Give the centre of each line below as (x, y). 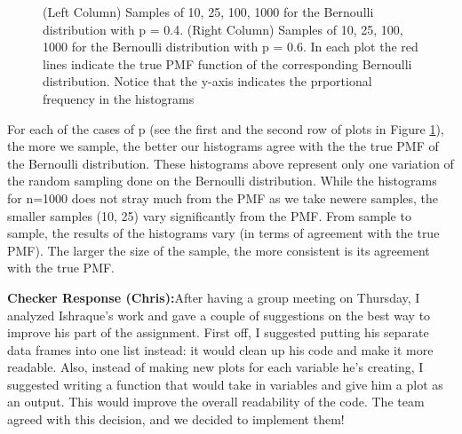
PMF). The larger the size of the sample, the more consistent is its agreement (219, 250)
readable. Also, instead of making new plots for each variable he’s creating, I (215, 367)
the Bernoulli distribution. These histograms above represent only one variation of (231, 163)
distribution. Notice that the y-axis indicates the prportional (207, 81)
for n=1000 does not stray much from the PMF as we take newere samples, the (223, 197)
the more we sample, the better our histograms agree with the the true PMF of (223, 146)
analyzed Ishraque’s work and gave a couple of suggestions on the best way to (219, 315)
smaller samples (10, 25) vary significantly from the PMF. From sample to (209, 215)
